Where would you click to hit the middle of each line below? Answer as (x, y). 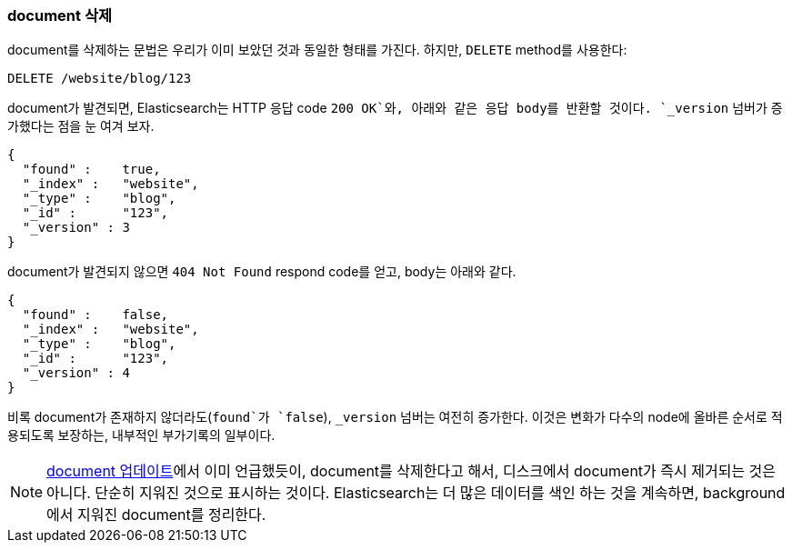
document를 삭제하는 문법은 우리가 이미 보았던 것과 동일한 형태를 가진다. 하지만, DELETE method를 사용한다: (317, 50)
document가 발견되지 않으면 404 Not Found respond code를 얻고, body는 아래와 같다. (262, 272)
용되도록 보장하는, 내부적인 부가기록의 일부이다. (141, 435)
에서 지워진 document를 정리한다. (156, 515)
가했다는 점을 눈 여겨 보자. (81, 126)
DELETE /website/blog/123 (100, 79)
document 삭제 (60, 15)
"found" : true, (91, 170)
